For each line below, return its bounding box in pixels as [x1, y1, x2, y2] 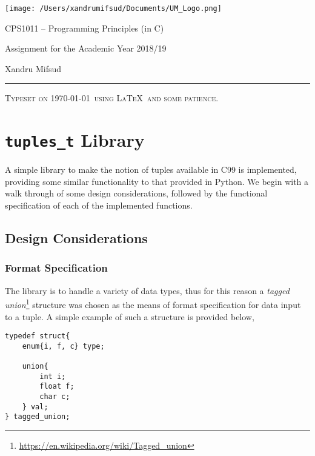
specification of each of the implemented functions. [5, 199, 193, 212]
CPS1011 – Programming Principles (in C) [5, 21, 164, 34]
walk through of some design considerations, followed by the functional [5, 187, 268, 199]
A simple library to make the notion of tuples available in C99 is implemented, [5, 163, 297, 176]
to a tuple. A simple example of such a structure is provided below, [5, 310, 254, 323]
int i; [39, 372, 66, 381]
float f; [39, 382, 75, 391]
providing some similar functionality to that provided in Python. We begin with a [5, 175, 309, 187]
